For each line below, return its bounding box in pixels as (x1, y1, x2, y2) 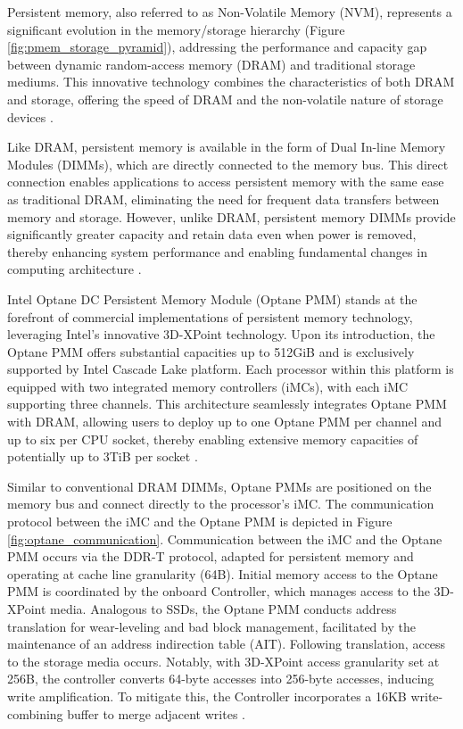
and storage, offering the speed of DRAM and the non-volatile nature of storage (7, 89, 443, 108)
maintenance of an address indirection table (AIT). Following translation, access (7, 634, 446, 653)
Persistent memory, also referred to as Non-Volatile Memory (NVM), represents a (7, 3, 452, 21)
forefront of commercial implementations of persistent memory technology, (7, 307, 413, 326)
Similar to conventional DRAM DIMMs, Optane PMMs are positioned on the (7, 476, 432, 495)
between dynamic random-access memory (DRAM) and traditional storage (7, 54, 416, 73)
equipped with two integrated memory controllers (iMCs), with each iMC (7, 377, 409, 395)
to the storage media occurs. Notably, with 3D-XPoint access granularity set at (7, 651, 440, 670)
